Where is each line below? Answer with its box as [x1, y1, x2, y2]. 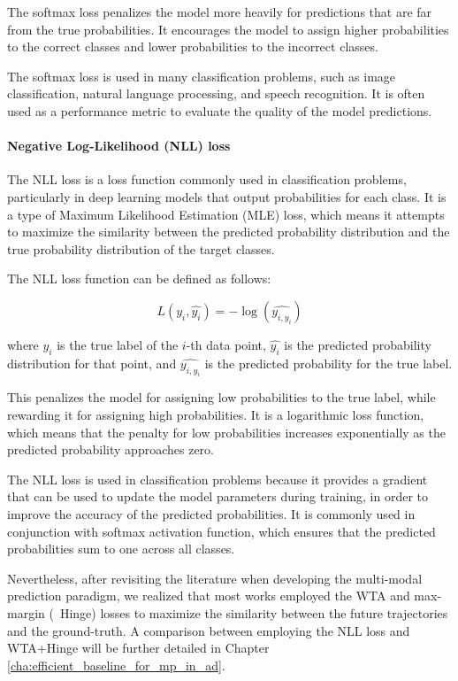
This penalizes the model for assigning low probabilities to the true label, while [7, 388, 436, 406]
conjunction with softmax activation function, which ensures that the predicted [7, 522, 436, 540]
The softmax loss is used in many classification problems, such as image [7, 66, 396, 85]
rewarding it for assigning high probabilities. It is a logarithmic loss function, [7, 406, 424, 424]
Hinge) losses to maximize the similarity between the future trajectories [59, 604, 448, 622]
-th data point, [186, 335, 266, 353]
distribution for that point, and [7, 353, 177, 372]
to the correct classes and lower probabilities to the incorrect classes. [7, 37, 378, 56]
